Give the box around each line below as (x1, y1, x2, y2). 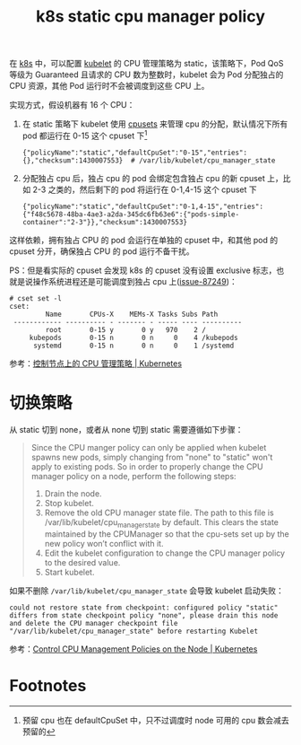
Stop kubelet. (44, 497, 94, 508)
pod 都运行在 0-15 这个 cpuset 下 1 (21, 128, 148, 141)
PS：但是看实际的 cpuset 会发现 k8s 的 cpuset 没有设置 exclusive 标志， (9, 265, 277, 276)
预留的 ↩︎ (21, 725, 56, 737)
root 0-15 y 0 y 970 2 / (45, 325, 206, 334)
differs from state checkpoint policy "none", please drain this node (9, 610, 279, 620)
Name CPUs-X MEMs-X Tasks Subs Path (45, 310, 219, 319)
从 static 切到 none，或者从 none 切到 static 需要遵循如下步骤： (9, 424, 244, 434)
